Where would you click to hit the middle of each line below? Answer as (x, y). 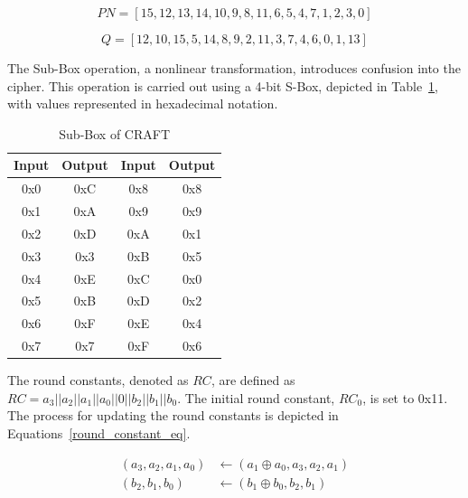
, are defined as (253, 380)
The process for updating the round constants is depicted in (173, 415)
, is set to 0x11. (405, 397)
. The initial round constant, (256, 397)
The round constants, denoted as (98, 380)
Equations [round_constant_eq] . (99, 433)
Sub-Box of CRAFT (114, 133)
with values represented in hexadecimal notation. (143, 103)
